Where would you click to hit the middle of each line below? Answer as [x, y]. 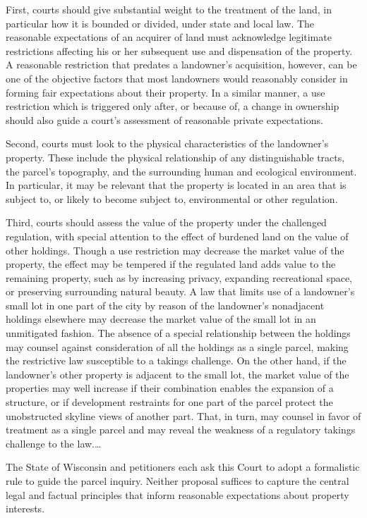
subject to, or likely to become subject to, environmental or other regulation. [172, 198]
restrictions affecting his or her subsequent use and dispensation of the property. [179, 50]
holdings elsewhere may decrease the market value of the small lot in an [161, 319]
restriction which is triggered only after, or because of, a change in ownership [173, 106]
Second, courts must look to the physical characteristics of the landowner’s [167, 143]
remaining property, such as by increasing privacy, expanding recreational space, [179, 277]
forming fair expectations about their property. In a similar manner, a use [166, 92]
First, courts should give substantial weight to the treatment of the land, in [169, 9]
